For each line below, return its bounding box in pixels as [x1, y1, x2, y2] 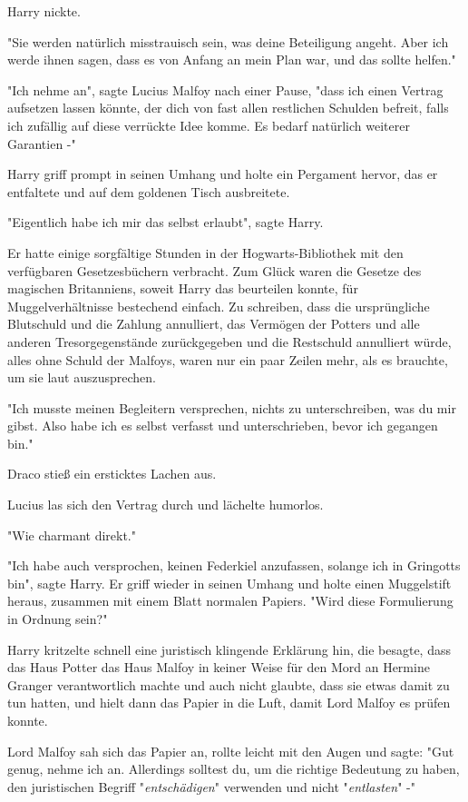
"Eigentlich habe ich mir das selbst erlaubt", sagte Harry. [7, 213, 324, 232]
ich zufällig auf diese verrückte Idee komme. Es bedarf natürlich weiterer [7, 115, 410, 134]
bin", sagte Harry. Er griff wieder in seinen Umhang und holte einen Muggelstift [7, 573, 452, 592]
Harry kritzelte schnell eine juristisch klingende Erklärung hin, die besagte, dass [7, 639, 451, 658]
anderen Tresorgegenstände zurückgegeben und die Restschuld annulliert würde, [7, 332, 452, 351]
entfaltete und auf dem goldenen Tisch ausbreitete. [7, 182, 290, 201]
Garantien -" [7, 134, 76, 153]
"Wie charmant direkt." [7, 525, 137, 544]
